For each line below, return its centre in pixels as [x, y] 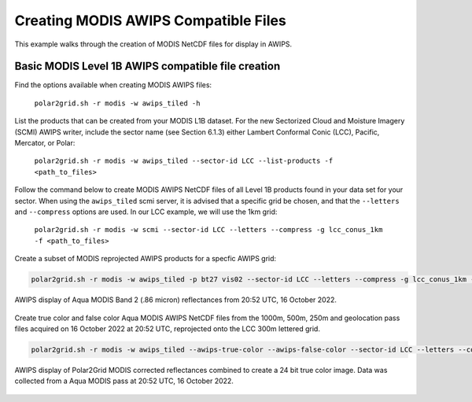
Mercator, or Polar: [45, 143]
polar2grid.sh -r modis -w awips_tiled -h [117, 103]
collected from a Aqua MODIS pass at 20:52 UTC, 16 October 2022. [124, 381]
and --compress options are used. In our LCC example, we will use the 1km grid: [146, 212]
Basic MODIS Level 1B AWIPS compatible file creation [147, 66]
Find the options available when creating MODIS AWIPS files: [113, 85]
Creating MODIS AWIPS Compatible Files [150, 20]
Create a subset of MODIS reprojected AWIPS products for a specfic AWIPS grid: [146, 259]
